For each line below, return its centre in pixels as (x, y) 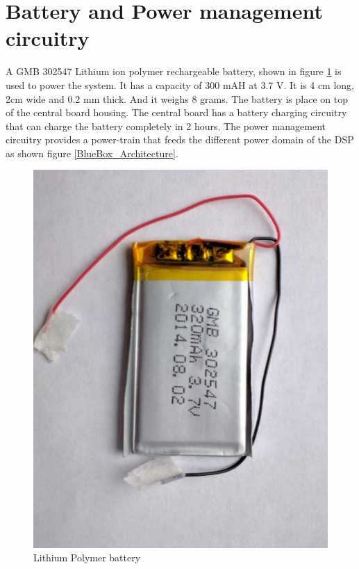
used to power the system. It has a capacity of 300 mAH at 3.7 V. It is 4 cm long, (180, 85)
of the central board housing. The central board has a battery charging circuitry (176, 112)
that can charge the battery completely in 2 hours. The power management (166, 126)
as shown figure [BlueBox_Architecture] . (92, 153)
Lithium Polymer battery (87, 558)
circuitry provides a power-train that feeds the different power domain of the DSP (180, 139)
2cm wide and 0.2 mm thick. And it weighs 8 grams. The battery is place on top (177, 98)
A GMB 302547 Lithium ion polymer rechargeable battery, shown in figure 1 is (174, 71)
